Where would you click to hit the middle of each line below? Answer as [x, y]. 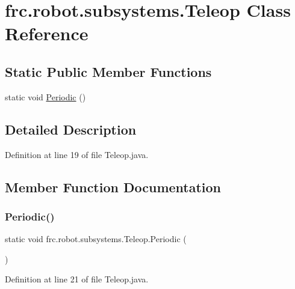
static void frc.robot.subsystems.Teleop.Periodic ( [96, 239]
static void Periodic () [45, 96]
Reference [47, 33]
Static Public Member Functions [108, 71]
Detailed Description [71, 129]
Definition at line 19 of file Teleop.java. [77, 154]
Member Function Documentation [113, 187]
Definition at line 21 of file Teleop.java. [77, 279]
